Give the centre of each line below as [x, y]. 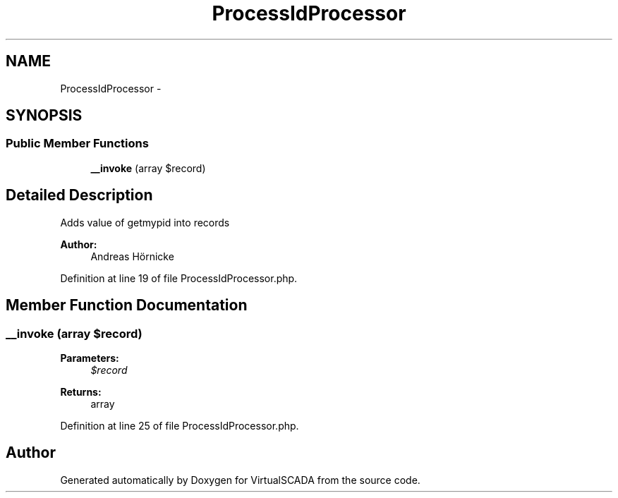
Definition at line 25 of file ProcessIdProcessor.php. [180, 425]
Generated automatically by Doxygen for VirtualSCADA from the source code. [240, 480]
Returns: [81, 391]
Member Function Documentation [127, 305]
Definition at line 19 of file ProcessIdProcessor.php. [179, 278]
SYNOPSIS [44, 116]
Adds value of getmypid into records [145, 222]
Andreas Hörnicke [132, 256]
